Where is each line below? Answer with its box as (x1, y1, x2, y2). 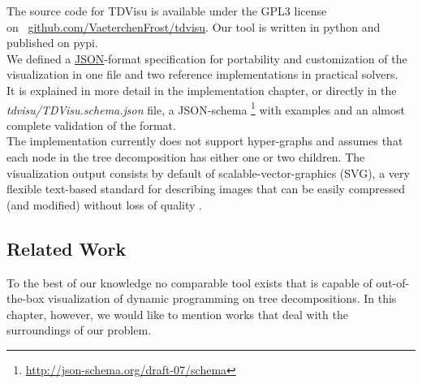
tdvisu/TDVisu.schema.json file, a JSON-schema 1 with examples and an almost (6, 98, 405, 118)
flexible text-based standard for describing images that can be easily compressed (6, 180, 406, 197)
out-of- (376, 274, 410, 291)
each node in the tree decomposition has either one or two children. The (6, 149, 365, 165)
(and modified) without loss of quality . (6, 196, 202, 213)
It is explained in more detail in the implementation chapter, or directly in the (6, 81, 397, 98)
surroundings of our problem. (6, 321, 152, 339)
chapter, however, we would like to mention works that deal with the (6, 305, 348, 322)
